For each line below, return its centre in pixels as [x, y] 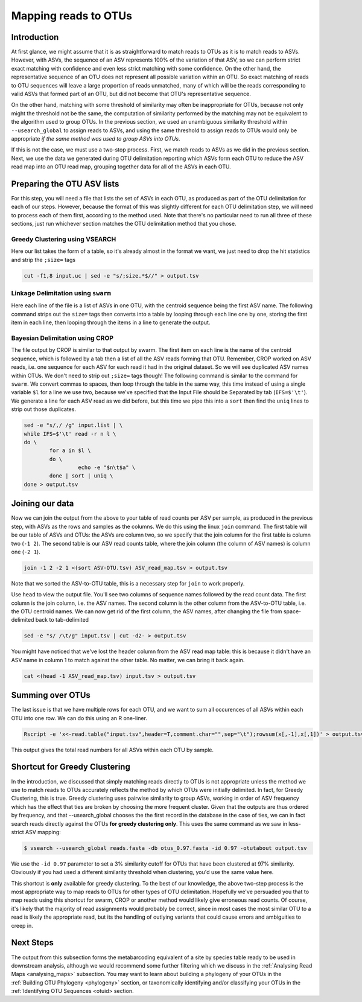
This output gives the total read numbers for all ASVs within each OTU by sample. [113, 750]
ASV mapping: [43, 832]
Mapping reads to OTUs [72, 16]
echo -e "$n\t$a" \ [106, 467]
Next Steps [32, 943]
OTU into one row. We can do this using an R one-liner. [79, 718]
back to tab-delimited [62, 620]
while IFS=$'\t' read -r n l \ [70, 434]
